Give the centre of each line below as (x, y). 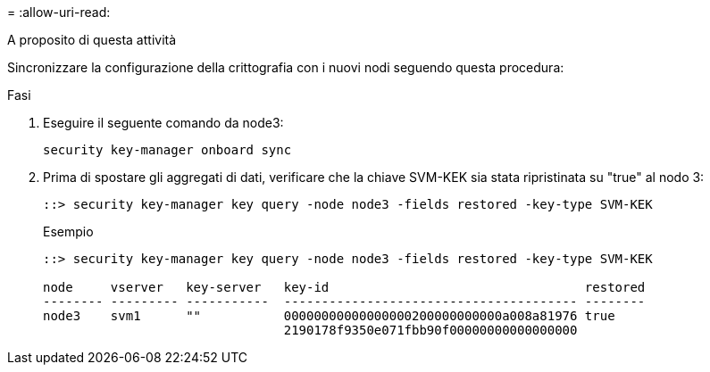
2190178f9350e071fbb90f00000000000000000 (430, 330)
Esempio (68, 231)
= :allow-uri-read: (59, 12)
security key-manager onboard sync (167, 150)
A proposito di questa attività (92, 40)
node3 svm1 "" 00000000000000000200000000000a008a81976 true (329, 316)
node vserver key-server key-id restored (344, 287)
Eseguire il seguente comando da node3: (163, 123)
